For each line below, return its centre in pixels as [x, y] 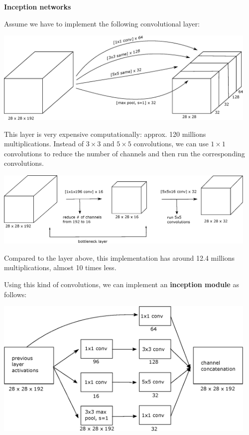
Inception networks [38, 6]
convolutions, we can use [171, 144]
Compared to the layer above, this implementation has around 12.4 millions [120, 257]
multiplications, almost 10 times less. [60, 267]
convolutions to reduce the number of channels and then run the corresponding [124, 153]
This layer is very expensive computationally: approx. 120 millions [105, 134]
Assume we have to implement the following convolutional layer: [102, 23]
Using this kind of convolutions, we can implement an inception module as [122, 284]
